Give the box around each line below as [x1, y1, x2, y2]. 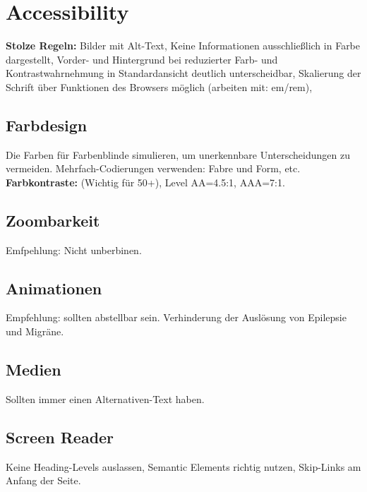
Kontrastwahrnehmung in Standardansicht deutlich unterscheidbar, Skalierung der [6, 66, 361, 80]
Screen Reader [6, 426, 114, 448]
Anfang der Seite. [6, 473, 81, 488]
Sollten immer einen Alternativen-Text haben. [6, 391, 205, 406]
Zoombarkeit [6, 209, 100, 231]
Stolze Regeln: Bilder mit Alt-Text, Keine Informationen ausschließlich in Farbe [6, 38, 361, 53]
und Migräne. [6, 324, 64, 339]
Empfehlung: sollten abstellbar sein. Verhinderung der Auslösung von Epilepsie [6, 310, 347, 325]
